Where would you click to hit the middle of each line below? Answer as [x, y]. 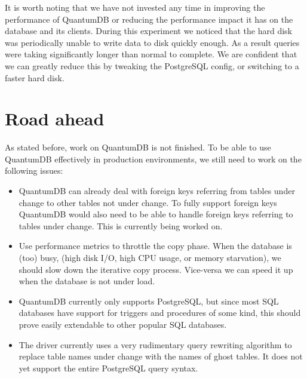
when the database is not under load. [87, 281]
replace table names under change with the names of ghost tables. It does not [161, 356]
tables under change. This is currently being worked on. [121, 225]
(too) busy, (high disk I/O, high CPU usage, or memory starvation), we [150, 258]
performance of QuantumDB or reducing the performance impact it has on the [149, 19]
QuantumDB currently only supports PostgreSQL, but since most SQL [149, 301]
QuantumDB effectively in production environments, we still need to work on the [153, 159]
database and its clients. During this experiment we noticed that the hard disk [148, 31]
